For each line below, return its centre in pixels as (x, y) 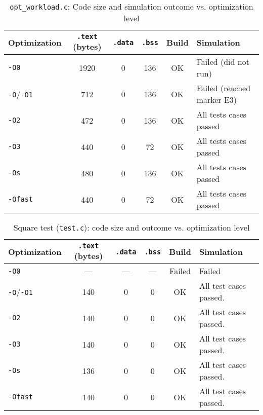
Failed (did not (223, 62)
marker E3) (217, 100)
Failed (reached (224, 88)
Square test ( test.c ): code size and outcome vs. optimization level (131, 227)
